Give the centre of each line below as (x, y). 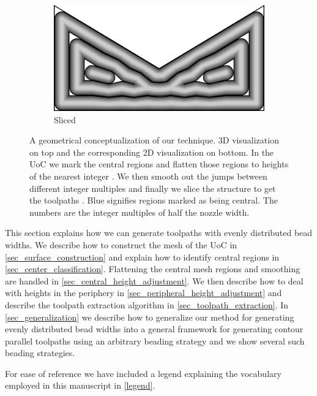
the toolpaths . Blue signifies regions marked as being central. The (154, 200)
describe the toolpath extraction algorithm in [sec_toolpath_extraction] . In (147, 304)
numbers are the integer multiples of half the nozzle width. (140, 212)
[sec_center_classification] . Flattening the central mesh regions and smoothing (153, 269)
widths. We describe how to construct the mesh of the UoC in (121, 244)
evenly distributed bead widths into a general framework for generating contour (154, 329)
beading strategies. (40, 353)
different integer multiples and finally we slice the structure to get (153, 188)
